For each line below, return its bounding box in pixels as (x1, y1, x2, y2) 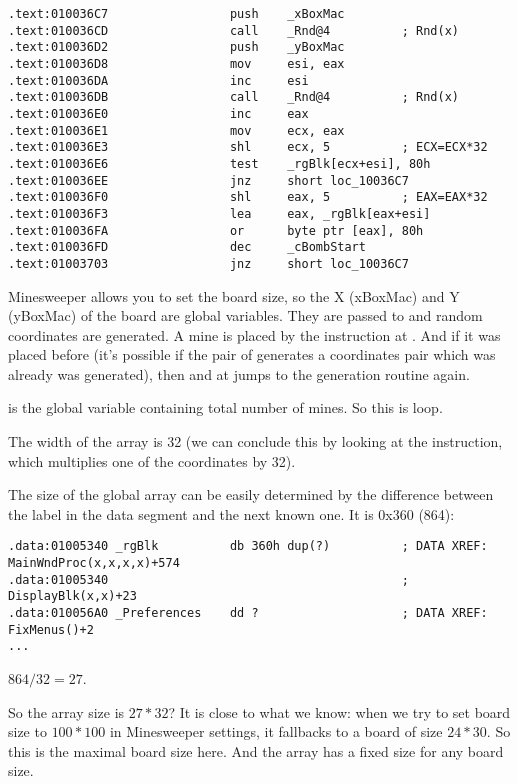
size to (8, 721, 47, 742)
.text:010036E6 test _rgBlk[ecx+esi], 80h (8, 156, 431, 171)
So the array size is (8, 701, 125, 722)
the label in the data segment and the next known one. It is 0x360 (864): (8, 503, 455, 524)
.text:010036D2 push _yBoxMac (8, 40, 345, 55)
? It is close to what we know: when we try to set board (168, 701, 511, 722)
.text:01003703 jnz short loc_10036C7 (8, 256, 409, 271)
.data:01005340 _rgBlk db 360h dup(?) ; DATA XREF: (8, 539, 488, 554)
